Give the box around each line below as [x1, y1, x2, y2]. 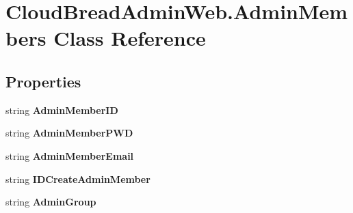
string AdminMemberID [5, 102, 118, 117]
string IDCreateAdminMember [5, 171, 151, 186]
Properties [5, 70, 81, 91]
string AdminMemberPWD [5, 126, 133, 140]
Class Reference [53, 24, 206, 52]
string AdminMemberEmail [5, 148, 134, 162]
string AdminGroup [5, 195, 96, 209]
